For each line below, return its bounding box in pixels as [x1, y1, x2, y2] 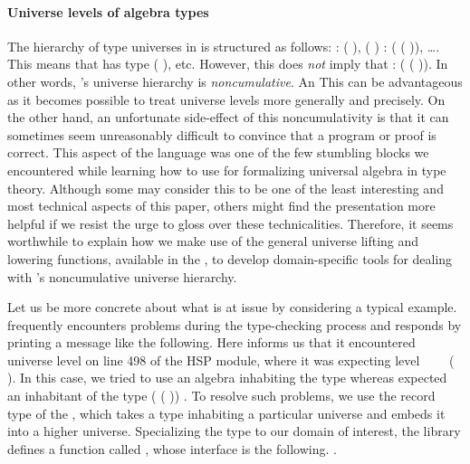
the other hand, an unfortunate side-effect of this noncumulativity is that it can [7, 108, 449, 127]
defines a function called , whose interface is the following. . [7, 439, 337, 458]
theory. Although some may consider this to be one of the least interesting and [7, 178, 444, 197]
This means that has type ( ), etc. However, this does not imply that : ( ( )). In [7, 54, 448, 73]
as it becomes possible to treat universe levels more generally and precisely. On [7, 90, 446, 109]
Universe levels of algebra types [7, 2, 209, 21]
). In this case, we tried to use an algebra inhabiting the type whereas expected [7, 368, 447, 387]
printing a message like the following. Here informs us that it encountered [7, 333, 416, 352]
